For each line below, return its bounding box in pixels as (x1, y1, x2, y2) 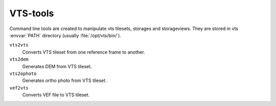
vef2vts (9, 85, 29, 91)
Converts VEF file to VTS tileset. (22, 92, 90, 98)
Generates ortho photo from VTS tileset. (22, 77, 107, 84)
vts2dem (9, 57, 29, 62)
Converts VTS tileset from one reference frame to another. (22, 49, 145, 55)
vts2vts (9, 42, 29, 48)
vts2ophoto (9, 70, 37, 76)
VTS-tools (9, 8, 54, 19)
